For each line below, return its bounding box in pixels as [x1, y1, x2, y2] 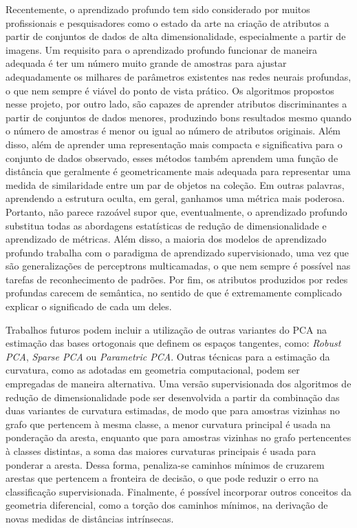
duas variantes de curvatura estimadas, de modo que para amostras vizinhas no [6, 403, 340, 418]
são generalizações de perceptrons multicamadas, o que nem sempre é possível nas [6, 258, 351, 273]
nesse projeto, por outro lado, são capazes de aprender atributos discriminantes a [6, 97, 347, 111]
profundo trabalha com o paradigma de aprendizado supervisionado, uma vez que [6, 245, 349, 259]
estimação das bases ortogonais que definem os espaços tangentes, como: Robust [6, 336, 341, 350]
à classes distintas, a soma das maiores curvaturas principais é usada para [6, 444, 316, 458]
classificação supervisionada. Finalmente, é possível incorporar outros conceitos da [6, 484, 351, 498]
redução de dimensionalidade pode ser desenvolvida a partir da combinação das [6, 389, 340, 404]
